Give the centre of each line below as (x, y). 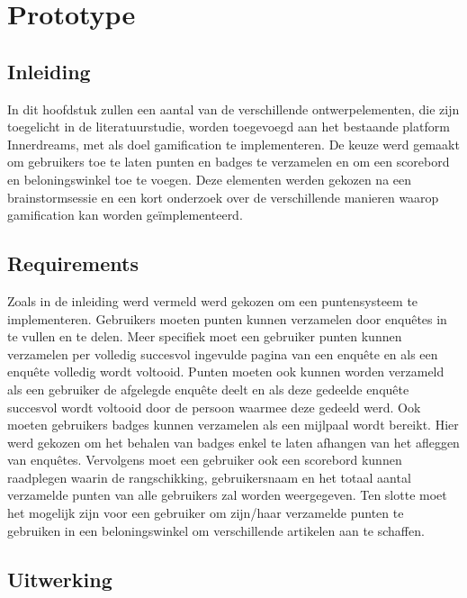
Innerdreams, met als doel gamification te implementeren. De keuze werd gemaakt (233, 144)
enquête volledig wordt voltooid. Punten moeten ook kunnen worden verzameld (226, 371)
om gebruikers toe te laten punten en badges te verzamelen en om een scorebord (229, 162)
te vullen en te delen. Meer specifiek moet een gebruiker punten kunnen (205, 336)
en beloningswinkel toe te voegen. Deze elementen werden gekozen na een (210, 179)
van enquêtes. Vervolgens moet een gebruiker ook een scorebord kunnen (205, 460)
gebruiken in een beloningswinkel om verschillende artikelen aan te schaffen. (216, 530)
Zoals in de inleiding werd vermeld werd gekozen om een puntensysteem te (213, 300)
